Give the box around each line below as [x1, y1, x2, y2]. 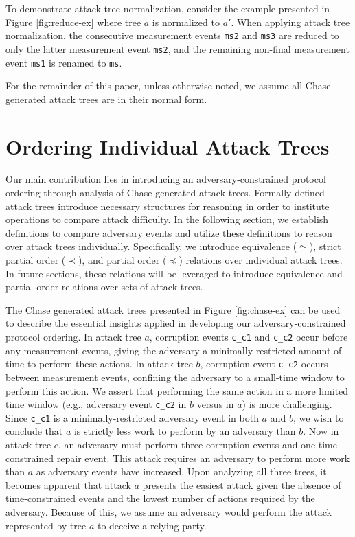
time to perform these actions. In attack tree [5, 356, 193, 371]
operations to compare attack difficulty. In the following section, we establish [5, 212, 329, 227]
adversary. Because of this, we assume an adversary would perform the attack [5, 504, 332, 518]
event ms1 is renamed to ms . [5, 55, 122, 69]
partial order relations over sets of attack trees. [5, 279, 203, 294]
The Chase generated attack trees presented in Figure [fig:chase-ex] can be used [5, 302, 341, 317]
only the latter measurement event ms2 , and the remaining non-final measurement [5, 41, 350, 56]
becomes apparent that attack [5, 477, 131, 492]
